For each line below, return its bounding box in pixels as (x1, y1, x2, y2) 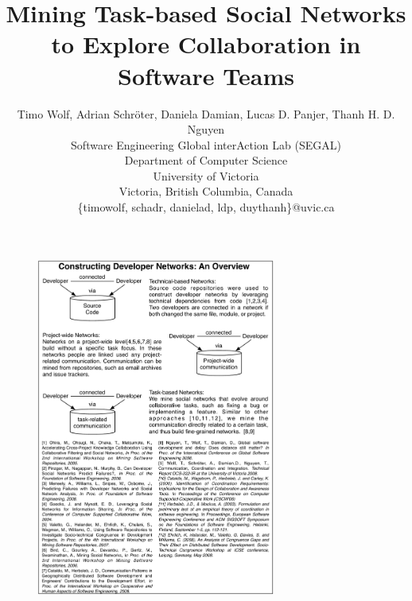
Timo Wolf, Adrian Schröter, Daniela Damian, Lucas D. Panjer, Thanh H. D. (17, 105, 395, 122)
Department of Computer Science (124, 152, 288, 169)
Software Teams (118, 59, 294, 91)
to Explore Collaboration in (51, 28, 361, 60)
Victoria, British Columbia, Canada (119, 183, 293, 200)
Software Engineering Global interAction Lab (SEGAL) (71, 136, 341, 153)
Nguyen (187, 121, 225, 138)
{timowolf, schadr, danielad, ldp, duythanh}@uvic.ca (77, 199, 335, 215)
